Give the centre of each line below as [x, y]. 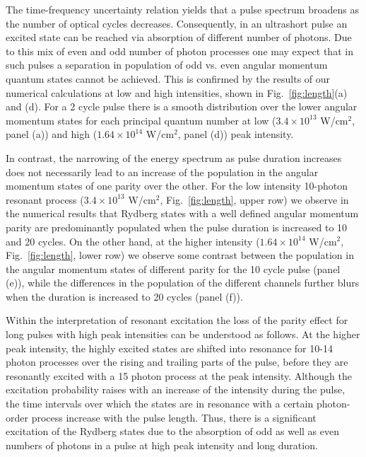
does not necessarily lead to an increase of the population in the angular [162, 172]
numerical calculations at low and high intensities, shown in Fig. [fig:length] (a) [177, 92]
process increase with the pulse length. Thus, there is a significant [174, 417]
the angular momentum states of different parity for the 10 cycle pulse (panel [173, 268]
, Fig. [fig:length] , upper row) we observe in [254, 199]
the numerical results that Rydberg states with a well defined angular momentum [182, 213]
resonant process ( [45, 199]
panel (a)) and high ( [52, 134]
